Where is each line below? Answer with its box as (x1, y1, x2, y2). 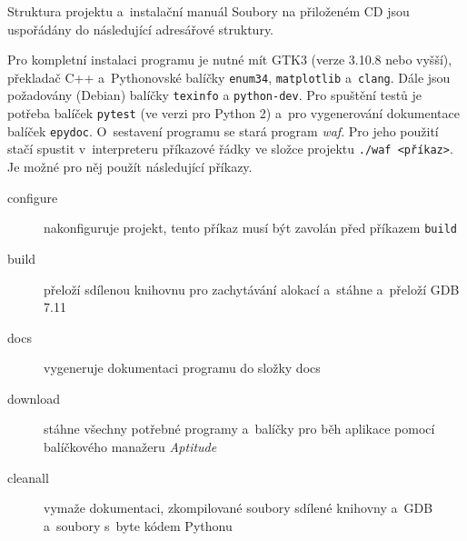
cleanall (7, 467, 49, 486)
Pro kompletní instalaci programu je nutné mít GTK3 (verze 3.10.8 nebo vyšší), (7, 50, 452, 69)
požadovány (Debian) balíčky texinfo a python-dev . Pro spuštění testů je (7, 85, 422, 105)
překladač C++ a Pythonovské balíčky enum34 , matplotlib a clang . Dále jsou (7, 67, 451, 86)
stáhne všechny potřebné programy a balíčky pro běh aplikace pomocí (44, 419, 435, 438)
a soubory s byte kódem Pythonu (44, 516, 233, 535)
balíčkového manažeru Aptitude (44, 437, 217, 456)
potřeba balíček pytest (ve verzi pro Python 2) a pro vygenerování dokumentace (7, 104, 460, 123)
